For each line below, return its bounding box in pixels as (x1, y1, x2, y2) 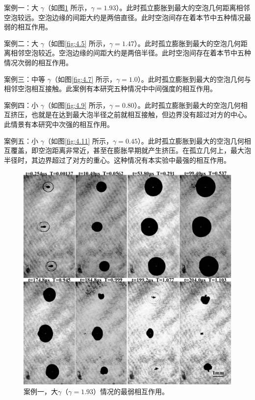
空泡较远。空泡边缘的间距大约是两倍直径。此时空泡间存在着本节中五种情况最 (4, 12, 251, 22)
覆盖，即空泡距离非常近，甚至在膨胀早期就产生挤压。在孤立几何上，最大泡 (10, 145, 251, 155)
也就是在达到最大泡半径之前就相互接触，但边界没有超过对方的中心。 (31, 109, 251, 120)
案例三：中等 (4, 74, 45, 84)
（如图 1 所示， (44, 2, 91, 12)
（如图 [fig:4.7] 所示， (51, 74, 116, 84)
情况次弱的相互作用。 (4, 57, 73, 67)
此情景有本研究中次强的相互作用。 (4, 119, 114, 129)
